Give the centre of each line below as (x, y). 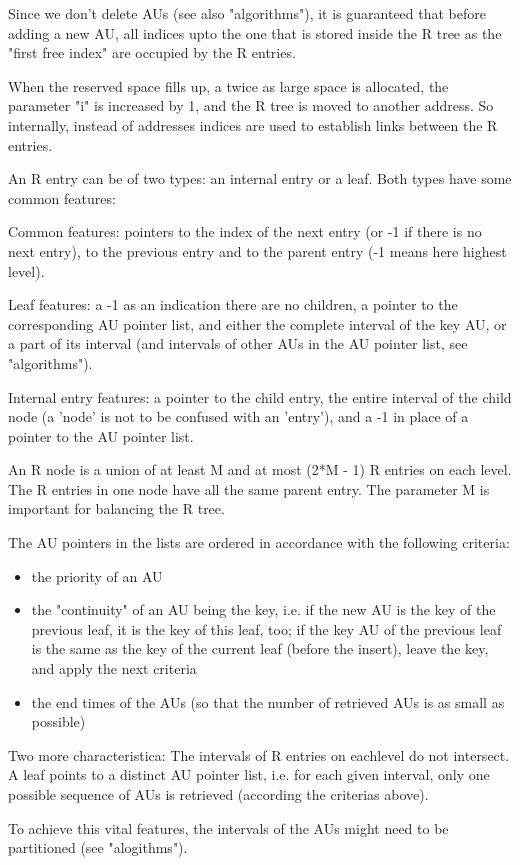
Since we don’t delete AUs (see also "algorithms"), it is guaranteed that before (247, 13)
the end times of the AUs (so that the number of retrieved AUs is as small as (268, 701)
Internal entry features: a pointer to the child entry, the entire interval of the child (260, 396)
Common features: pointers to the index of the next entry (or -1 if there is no (245, 231)
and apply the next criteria (114, 668)
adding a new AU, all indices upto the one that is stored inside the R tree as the (255, 32)
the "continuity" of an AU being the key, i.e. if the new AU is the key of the (263, 609)
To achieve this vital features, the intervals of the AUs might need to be (228, 827)
